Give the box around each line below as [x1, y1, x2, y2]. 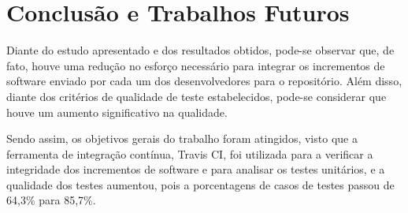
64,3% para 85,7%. [6, 192, 96, 208]
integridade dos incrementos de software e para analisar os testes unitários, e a [6, 161, 385, 177]
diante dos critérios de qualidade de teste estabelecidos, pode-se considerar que [6, 88, 387, 104]
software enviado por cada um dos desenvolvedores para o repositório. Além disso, [6, 73, 402, 89]
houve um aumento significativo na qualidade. [6, 103, 228, 120]
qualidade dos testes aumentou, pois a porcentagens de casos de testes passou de [6, 176, 395, 192]
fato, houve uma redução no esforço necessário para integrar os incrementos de [6, 57, 385, 73]
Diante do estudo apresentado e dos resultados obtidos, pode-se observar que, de [6, 42, 395, 58]
